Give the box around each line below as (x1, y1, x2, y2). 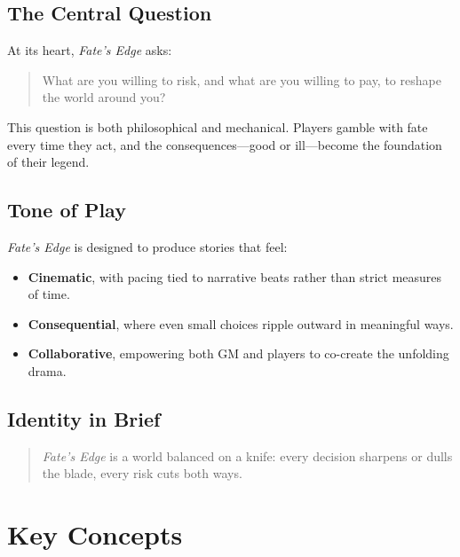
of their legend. (7, 153, 90, 171)
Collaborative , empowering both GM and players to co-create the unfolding (28, 344, 449, 363)
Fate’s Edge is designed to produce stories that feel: (7, 237, 288, 255)
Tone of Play (7, 196, 126, 224)
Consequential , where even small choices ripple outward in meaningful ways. (28, 314, 454, 333)
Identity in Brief (7, 404, 161, 432)
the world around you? (42, 88, 166, 106)
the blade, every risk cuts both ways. (42, 464, 242, 482)
